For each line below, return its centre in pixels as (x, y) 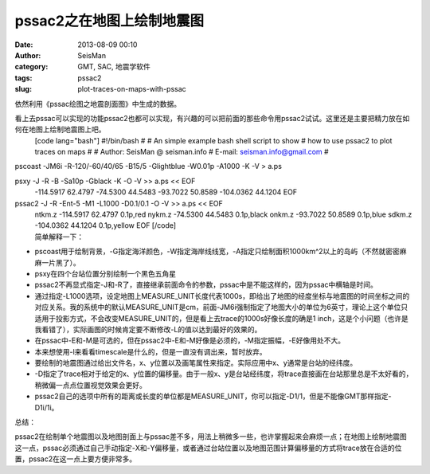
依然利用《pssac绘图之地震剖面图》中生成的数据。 (98, 104)
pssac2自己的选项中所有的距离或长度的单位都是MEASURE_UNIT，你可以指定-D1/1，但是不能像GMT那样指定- (213, 396)
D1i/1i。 (47, 407)
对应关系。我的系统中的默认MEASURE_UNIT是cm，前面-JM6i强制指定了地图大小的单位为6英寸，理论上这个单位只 (221, 308)
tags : (23, 78)
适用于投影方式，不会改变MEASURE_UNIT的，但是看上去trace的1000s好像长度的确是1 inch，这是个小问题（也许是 (222, 318)
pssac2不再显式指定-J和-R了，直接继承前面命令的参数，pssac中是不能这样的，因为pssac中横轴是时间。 (206, 285)
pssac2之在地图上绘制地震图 (109, 21)
